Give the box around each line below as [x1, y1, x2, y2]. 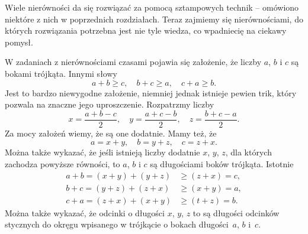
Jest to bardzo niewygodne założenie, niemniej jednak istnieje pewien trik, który [5, 86, 297, 99]
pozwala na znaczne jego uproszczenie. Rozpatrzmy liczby [5, 98, 214, 110]
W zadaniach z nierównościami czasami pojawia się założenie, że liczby [5, 56, 262, 68]
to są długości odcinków [192, 206, 280, 219]
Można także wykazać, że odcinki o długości [5, 206, 165, 219]
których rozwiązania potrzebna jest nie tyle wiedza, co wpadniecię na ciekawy [5, 24, 287, 37]
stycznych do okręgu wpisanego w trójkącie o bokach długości [5, 218, 229, 230]
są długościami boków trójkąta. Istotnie [150, 158, 294, 170]
